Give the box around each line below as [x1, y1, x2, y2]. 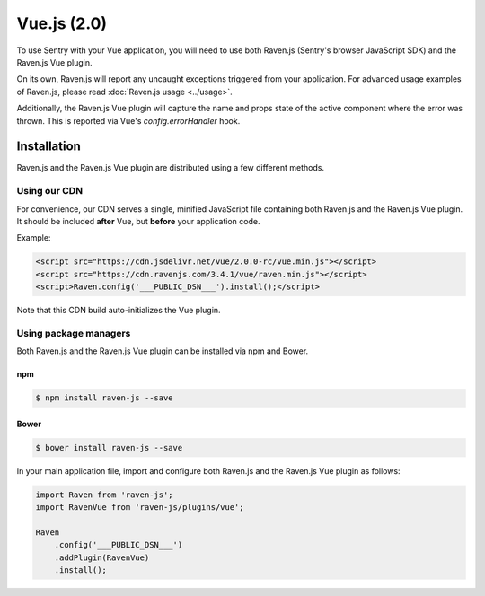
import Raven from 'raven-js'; [35, 489, 174, 500]
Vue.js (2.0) [16, 13, 108, 33]
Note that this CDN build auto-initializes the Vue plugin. [16, 305, 221, 316]
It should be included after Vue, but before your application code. [16, 215, 260, 226]
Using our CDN [16, 185, 84, 197]
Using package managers [16, 327, 131, 339]
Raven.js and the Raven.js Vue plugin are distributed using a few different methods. [16, 162, 325, 173]
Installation [16, 139, 81, 154]
